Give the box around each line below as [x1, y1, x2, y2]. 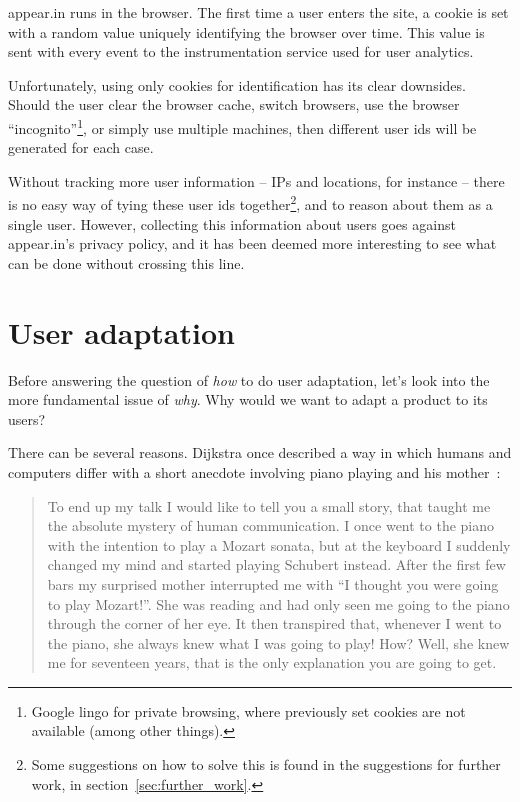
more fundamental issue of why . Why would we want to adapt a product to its [8, 389, 488, 410]
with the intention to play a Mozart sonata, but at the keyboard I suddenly [47, 534, 511, 555]
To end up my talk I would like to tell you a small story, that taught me [47, 495, 491, 516]
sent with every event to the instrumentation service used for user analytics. [8, 41, 474, 62]
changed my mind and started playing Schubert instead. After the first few [47, 554, 506, 575]
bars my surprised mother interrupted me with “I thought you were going [47, 573, 499, 594]
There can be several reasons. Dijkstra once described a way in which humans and [8, 442, 512, 463]
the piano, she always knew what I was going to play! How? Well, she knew [47, 632, 510, 653]
